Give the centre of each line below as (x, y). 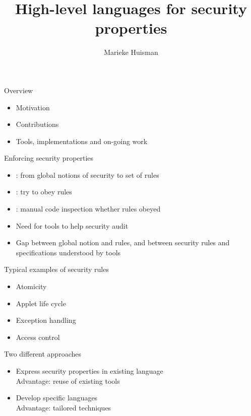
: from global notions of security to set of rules (87, 175)
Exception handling (46, 320)
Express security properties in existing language (89, 371)
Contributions (37, 124)
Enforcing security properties (49, 158)
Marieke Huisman (131, 52)
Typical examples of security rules (56, 269)
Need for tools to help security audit (72, 225)
